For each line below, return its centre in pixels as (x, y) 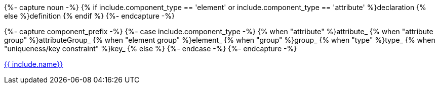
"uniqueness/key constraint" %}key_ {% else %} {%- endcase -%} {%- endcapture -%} (151, 49)
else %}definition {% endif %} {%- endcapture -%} (89, 16)
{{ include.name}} (34, 64)
